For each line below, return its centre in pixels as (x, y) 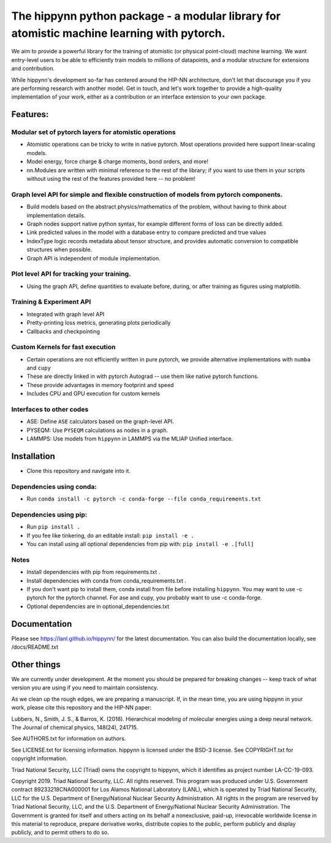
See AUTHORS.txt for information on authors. (69, 739)
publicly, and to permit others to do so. (60, 833)
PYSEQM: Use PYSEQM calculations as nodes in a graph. (97, 430)
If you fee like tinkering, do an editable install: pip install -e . (110, 535)
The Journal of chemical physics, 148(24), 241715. (74, 728)
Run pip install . (54, 527)
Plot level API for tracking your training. (71, 274)
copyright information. (39, 758)
